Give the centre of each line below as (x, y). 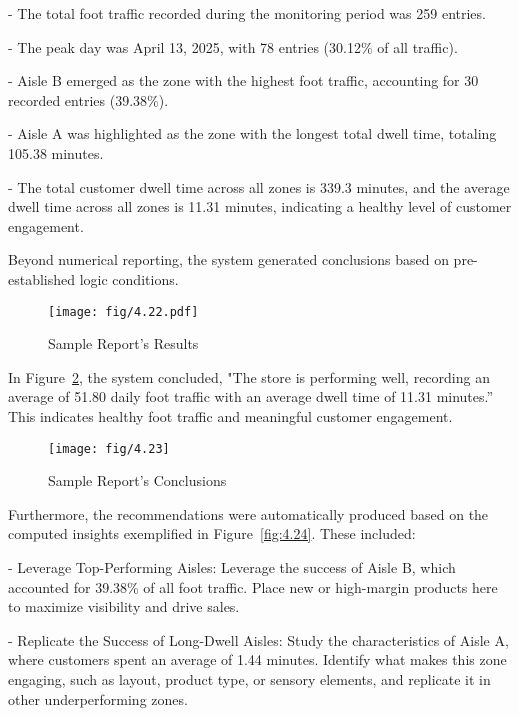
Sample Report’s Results (123, 343)
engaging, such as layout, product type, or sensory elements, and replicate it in (249, 678)
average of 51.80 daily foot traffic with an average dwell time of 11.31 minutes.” (251, 396)
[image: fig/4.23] (109, 448)
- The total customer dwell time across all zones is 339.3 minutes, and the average (259, 186)
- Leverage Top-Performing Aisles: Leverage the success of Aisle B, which (232, 567)
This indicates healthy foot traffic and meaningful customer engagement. (230, 415)
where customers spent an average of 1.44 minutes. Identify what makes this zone (257, 659)
